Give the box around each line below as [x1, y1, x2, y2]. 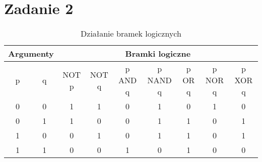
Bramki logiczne [125, 48, 191, 60]
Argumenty [8, 48, 54, 60]
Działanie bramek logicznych [81, 28, 181, 40]
